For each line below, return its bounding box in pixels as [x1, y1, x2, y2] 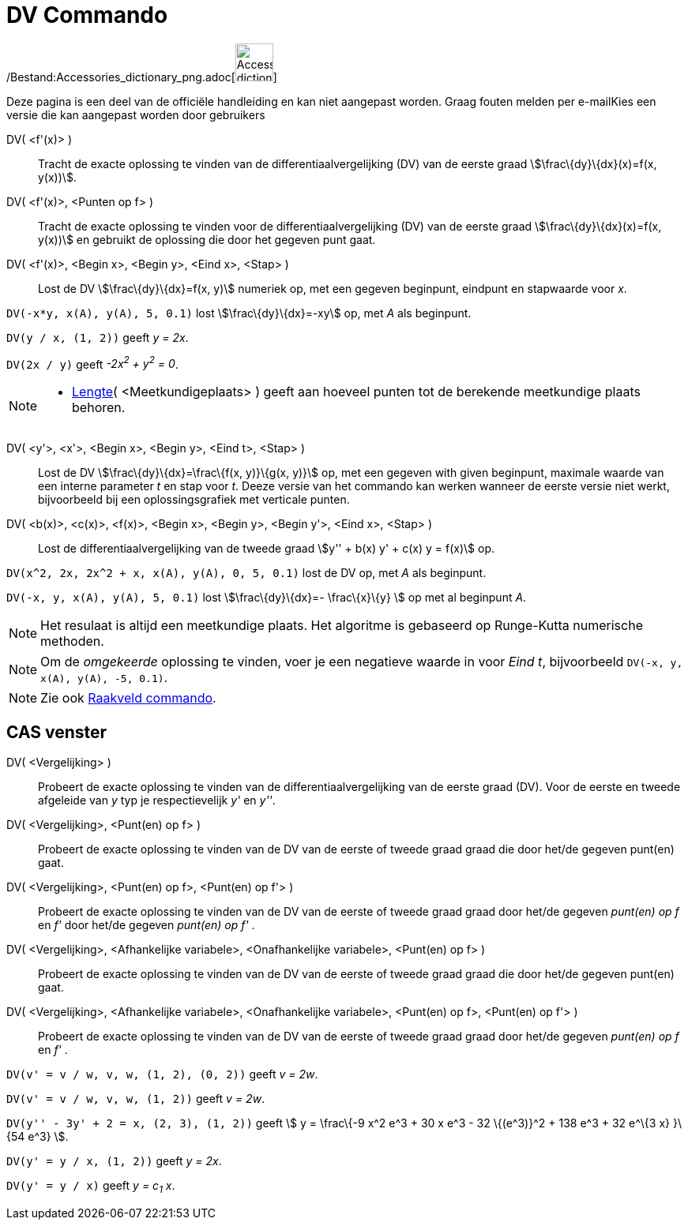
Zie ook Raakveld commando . [40, 690, 216, 707]
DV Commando [6, 2, 168, 28]
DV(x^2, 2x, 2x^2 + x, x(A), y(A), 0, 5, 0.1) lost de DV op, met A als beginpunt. [6, 566, 487, 580]
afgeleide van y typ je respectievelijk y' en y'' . [38, 793, 276, 808]
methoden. [40, 633, 104, 650]
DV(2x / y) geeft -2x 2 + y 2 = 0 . [6, 354, 179, 371]
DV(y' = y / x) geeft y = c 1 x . [6, 1179, 175, 1196]
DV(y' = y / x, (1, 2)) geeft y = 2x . [6, 1154, 222, 1168]
